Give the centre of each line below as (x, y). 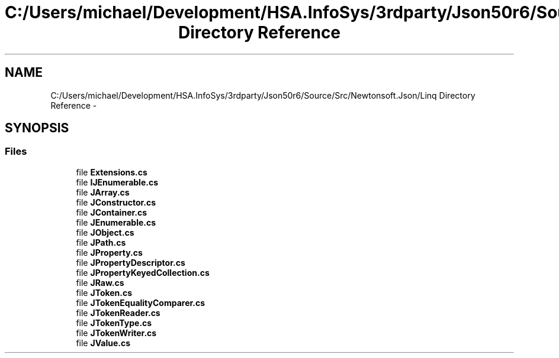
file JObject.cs (105, 232)
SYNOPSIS (37, 128)
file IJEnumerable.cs (117, 182)
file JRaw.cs (100, 282)
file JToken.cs (104, 292)
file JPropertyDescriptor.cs (131, 262)
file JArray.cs (103, 192)
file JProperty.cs (109, 252)
